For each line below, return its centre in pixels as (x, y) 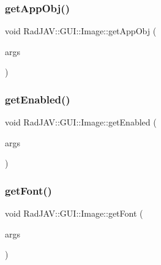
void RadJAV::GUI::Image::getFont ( (74, 213)
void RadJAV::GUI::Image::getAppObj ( (81, 31)
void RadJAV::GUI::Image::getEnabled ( (81, 122)
